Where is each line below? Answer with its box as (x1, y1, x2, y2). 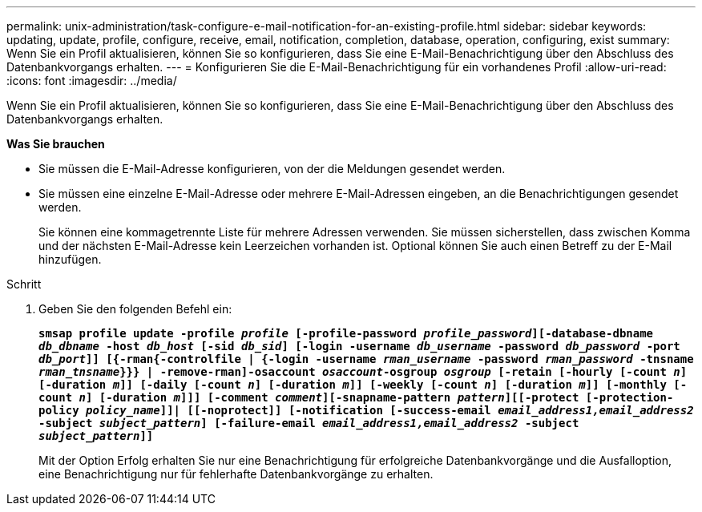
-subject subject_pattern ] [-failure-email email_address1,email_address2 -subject (38, 417, 579, 429)
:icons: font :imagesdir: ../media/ (6, 74, 177, 87)
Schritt (6, 277, 42, 291)
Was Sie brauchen (6, 137, 105, 151)
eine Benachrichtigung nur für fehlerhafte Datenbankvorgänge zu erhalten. (38, 467, 434, 481)
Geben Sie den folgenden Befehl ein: (38, 302, 232, 316)
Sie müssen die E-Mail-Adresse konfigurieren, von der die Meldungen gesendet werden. (38, 162, 506, 175)
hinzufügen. (38, 252, 102, 266)
